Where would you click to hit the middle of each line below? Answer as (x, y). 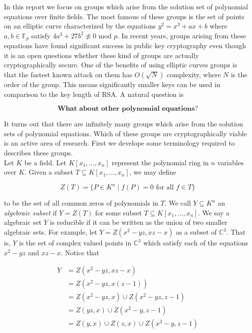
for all (165, 188)
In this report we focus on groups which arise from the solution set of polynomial (126, 6)
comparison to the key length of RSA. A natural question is (94, 94)
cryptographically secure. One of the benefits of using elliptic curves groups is (121, 65)
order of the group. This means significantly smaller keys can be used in (112, 84)
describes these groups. (38, 152)
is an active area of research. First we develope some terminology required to (120, 143)
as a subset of (196, 232)
